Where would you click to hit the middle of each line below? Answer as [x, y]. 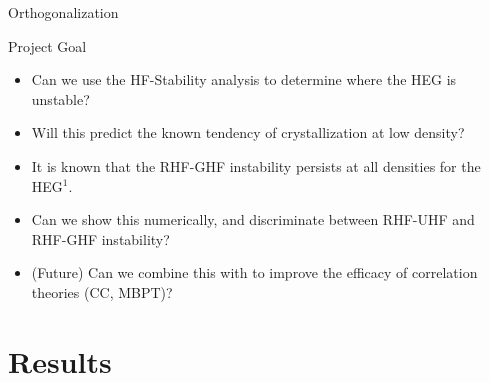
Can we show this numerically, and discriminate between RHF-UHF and [253, 219]
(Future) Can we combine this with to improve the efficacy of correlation [254, 272]
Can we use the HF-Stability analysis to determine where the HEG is [244, 79]
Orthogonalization [63, 12]
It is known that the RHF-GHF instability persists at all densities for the [256, 165]
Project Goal [47, 45]
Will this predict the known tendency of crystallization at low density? [248, 132]
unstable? [60, 98]
